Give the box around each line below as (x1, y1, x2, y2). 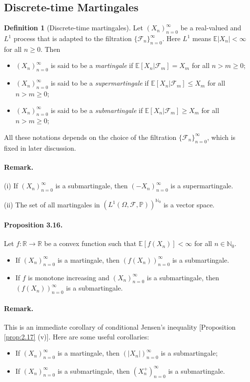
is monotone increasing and (28, 272, 109, 282)
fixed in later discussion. (4, 142, 76, 153)
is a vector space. (163, 199, 215, 209)
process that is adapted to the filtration (13, 33, 132, 43)
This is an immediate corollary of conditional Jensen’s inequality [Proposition (4, 322, 236, 332)
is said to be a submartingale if (50, 105, 143, 115)
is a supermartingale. (170, 180, 233, 191)
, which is (207, 132, 236, 142)
